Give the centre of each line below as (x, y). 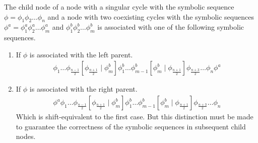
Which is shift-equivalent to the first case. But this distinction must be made (135, 117)
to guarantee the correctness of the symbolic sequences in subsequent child (131, 126)
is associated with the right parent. (83, 89)
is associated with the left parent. (81, 54)
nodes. (26, 136)
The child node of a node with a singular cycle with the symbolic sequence (119, 7)
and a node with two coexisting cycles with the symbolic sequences (151, 16)
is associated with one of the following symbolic (171, 27)
